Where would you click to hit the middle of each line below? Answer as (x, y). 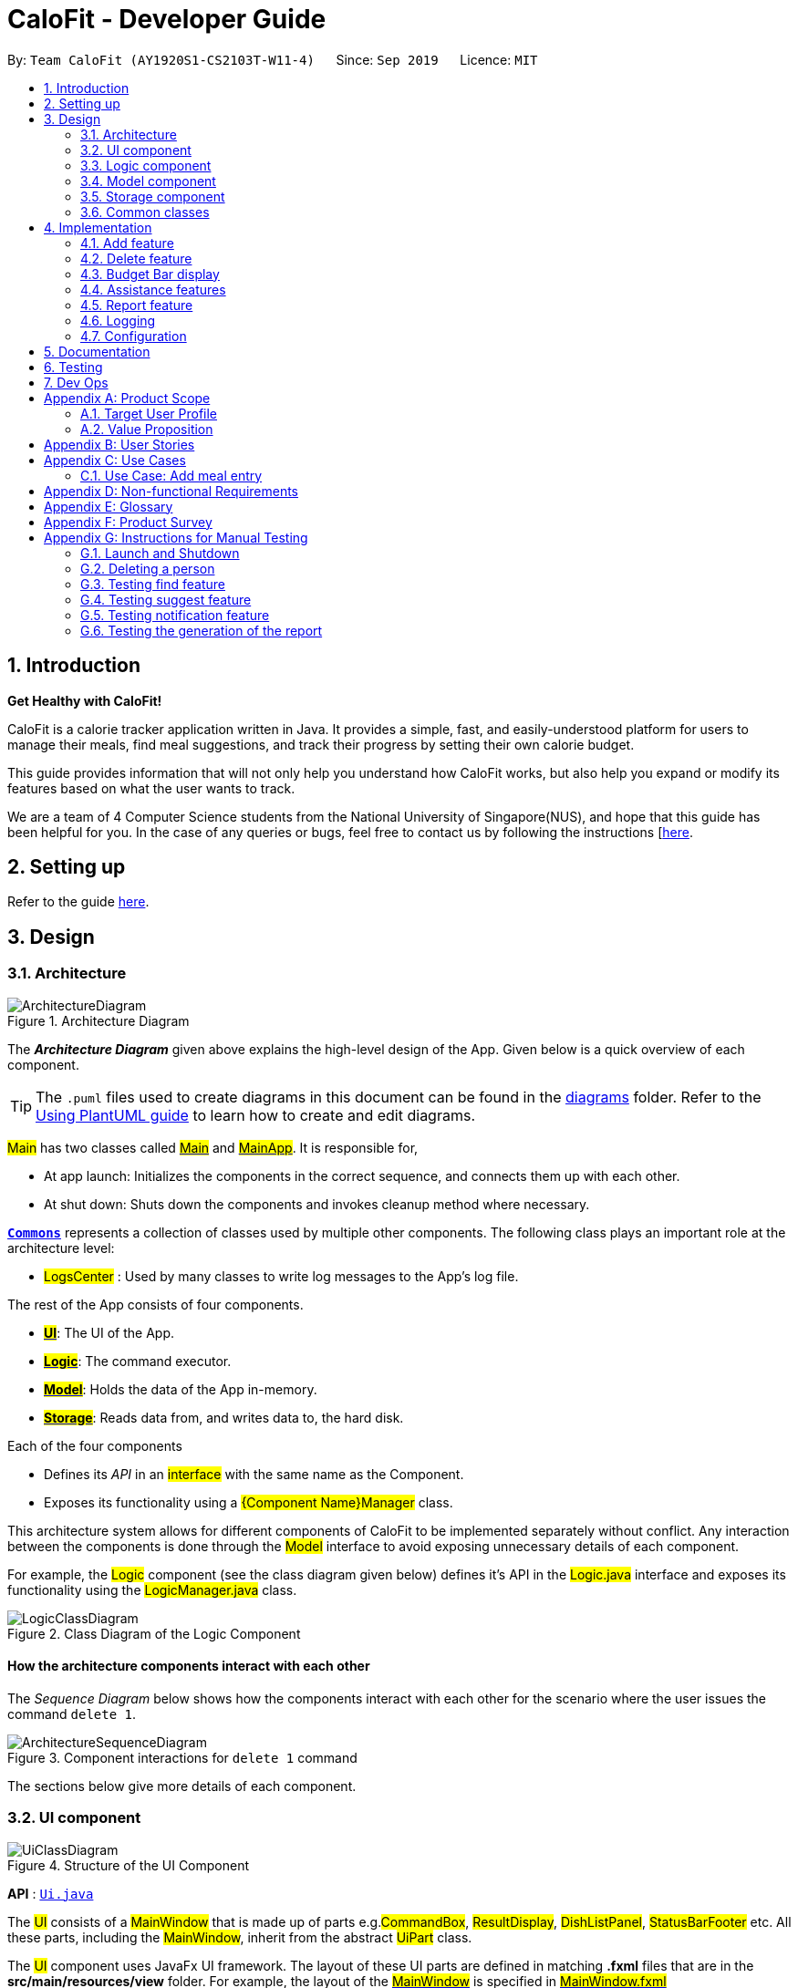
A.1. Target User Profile (149, 413)
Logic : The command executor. (138, 1361)
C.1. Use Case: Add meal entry (171, 475)
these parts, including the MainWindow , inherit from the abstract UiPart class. (240, 1937)
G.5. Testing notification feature (175, 615)
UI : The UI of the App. (109, 1332)
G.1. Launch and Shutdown (160, 553)
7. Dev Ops (76, 382)
